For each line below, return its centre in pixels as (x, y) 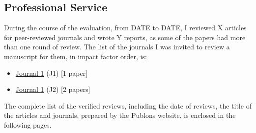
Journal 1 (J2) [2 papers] (53, 89)
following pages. (28, 124)
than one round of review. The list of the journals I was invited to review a (117, 47)
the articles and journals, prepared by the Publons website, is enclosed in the (120, 115)
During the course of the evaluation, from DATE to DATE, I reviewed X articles (125, 28)
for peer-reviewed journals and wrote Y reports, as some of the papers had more (125, 37)
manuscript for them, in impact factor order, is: (75, 56)
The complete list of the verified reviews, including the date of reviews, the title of (128, 105)
